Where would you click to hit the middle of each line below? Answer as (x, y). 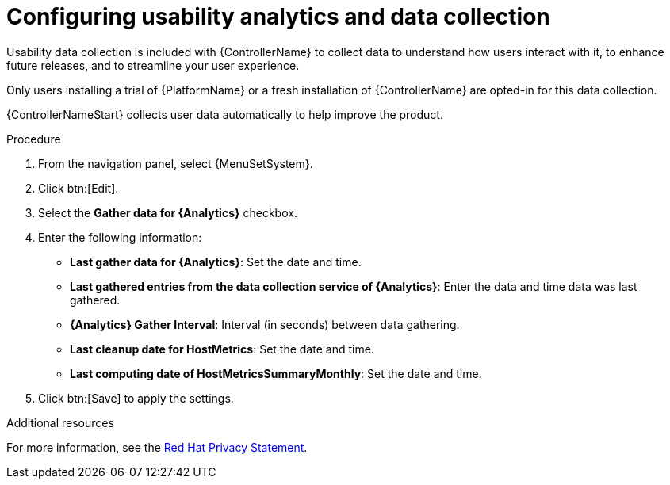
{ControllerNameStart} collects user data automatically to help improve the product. (225, 114)
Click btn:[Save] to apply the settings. (136, 398)
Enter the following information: (120, 237)
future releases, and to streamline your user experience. (153, 65)
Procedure (34, 139)
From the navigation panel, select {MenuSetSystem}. (176, 163)
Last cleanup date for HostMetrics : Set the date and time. (222, 349)
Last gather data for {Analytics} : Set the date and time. (216, 262)
